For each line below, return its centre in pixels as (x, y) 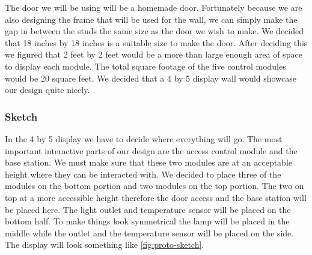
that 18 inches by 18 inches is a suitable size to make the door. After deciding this (156, 42)
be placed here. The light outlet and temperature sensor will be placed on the (148, 209)
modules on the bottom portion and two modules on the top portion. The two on (154, 186)
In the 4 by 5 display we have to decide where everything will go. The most (144, 138)
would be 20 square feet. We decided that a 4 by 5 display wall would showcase (151, 78)
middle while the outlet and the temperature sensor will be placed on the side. (149, 232)
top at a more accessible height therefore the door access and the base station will (156, 197)
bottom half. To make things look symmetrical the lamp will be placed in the (147, 221)
